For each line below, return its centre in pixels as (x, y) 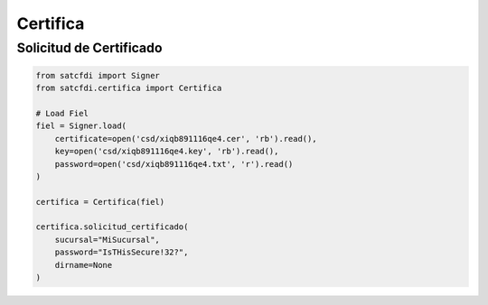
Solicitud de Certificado (89, 48)
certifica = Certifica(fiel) (100, 202)
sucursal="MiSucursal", (107, 240)
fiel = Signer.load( (81, 126)
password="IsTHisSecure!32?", (122, 252)
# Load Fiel (62, 113)
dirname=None (84, 265)
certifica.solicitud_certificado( (112, 227)
